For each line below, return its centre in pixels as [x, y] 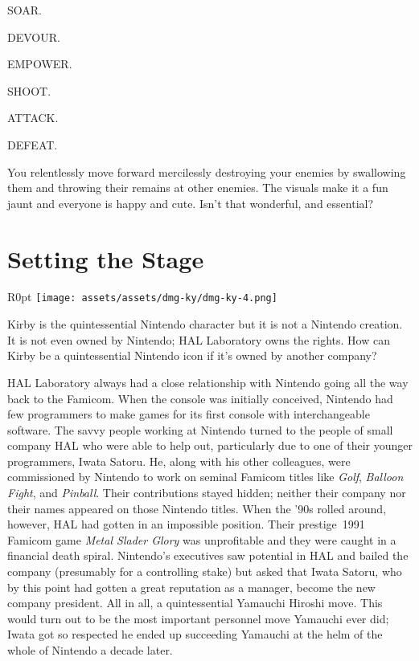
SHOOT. [29, 90]
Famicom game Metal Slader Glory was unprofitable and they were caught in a [202, 539]
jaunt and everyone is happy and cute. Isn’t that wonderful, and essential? [191, 203]
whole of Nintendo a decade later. [90, 650]
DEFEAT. [33, 144]
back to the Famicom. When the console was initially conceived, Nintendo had [200, 398]
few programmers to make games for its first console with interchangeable [189, 414]
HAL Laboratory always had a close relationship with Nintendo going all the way [208, 382]
